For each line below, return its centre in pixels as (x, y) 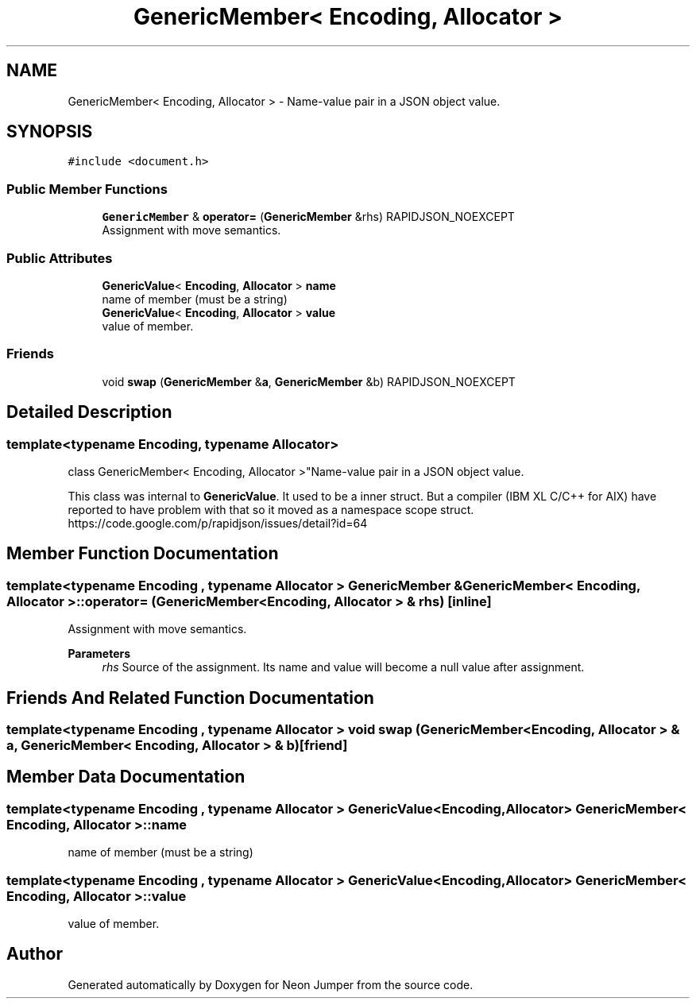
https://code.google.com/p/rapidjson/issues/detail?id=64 (218, 523)
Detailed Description (89, 412)
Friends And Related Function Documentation (190, 698)
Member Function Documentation (143, 554)
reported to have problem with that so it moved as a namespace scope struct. (271, 509)
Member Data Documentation (126, 777)
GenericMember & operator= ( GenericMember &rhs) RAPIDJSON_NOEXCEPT (308, 217)
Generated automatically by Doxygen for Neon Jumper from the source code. (271, 984)
